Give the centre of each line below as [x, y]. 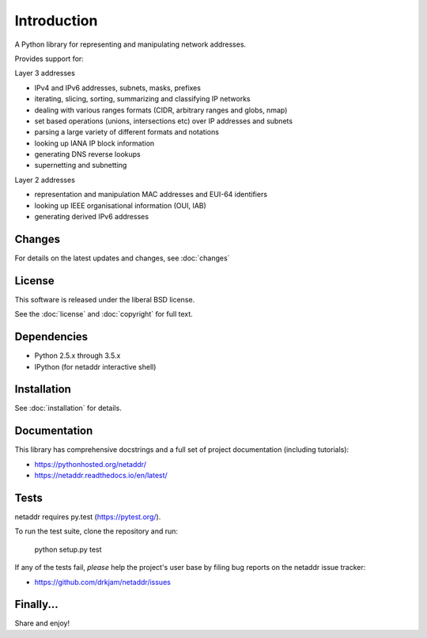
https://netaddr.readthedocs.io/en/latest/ [101, 476]
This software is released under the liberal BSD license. [105, 299]
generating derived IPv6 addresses [92, 217]
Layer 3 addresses [45, 73]
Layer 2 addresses [45, 180]
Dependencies [51, 337]
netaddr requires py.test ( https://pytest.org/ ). [88, 517]
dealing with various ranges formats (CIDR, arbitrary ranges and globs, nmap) [161, 110]
